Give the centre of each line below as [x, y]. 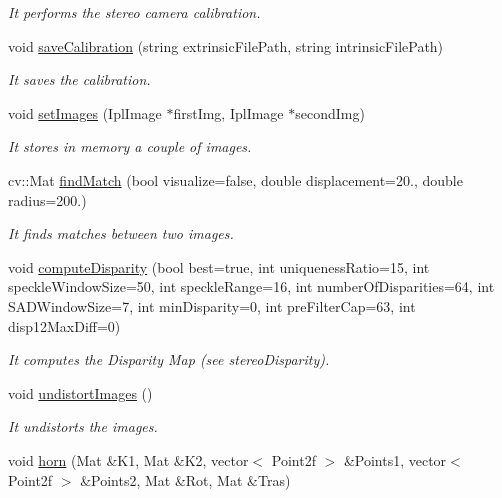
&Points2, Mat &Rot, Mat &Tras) [185, 479]
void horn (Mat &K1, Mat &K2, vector [128, 459]
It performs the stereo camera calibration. [134, 12]
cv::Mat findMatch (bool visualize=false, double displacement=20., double [235, 179]
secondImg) [330, 112]
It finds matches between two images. [121, 233]
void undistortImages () [80, 392]
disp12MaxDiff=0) [64, 325]
